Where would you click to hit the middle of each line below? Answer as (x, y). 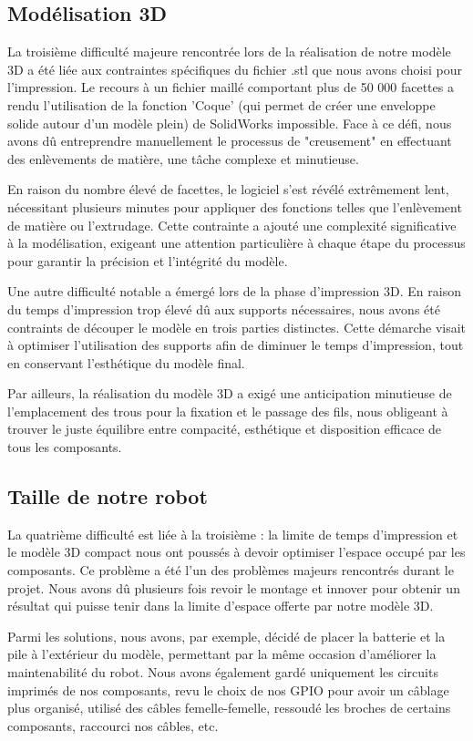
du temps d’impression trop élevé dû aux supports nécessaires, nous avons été (224, 309)
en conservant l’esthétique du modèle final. (126, 362)
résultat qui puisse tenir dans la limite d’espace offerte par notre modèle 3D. (221, 606)
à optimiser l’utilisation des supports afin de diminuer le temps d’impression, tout (236, 345)
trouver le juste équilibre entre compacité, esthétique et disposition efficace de (225, 429)
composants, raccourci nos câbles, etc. (113, 725)
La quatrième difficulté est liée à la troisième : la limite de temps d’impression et (233, 534)
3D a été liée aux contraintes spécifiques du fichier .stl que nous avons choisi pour (235, 69)
